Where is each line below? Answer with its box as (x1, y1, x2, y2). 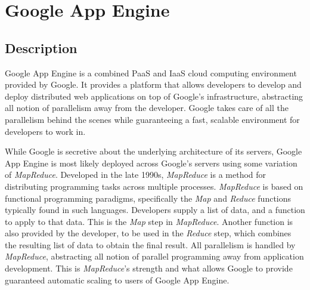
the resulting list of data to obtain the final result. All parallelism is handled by (5, 238, 296, 251)
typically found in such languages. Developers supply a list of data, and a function (5, 203, 305, 216)
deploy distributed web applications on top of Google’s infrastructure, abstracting (5, 90, 303, 102)
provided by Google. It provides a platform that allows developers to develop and (5, 78, 302, 91)
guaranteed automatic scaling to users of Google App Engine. (5, 273, 230, 286)
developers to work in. (5, 125, 86, 137)
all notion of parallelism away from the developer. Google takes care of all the (5, 101, 289, 114)
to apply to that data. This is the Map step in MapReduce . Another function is (5, 215, 293, 227)
